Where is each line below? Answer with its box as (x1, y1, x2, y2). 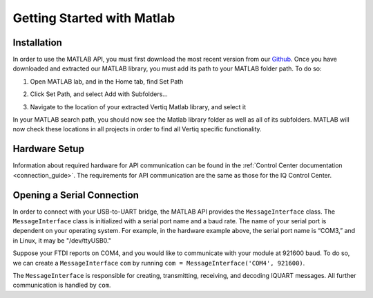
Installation (12, 37, 62, 48)
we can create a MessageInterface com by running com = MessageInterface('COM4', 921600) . (12, 259, 305, 267)
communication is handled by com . (12, 281, 111, 290)
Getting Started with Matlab (12, 10, 175, 26)
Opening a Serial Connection (12, 189, 140, 201)
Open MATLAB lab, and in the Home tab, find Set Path (30, 77, 184, 86)
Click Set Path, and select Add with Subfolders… (30, 90, 169, 98)
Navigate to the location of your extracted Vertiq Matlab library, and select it (30, 102, 247, 111)
